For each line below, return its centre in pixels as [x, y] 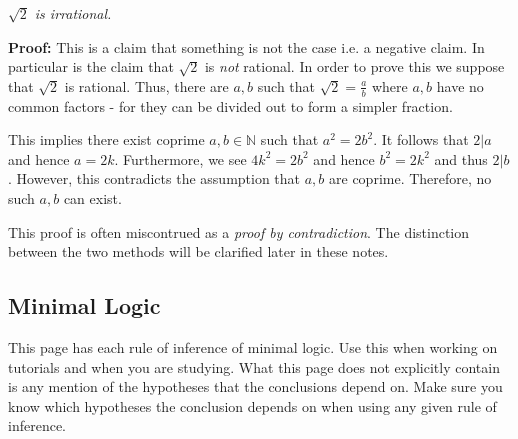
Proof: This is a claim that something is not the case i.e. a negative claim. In [246, 46]
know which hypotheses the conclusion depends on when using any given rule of [252, 405]
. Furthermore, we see [180, 158]
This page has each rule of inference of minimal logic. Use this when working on [253, 346]
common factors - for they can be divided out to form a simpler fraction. [230, 105]
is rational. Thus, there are [146, 85]
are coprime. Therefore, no [410, 178]
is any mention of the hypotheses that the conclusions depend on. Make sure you [255, 386]
